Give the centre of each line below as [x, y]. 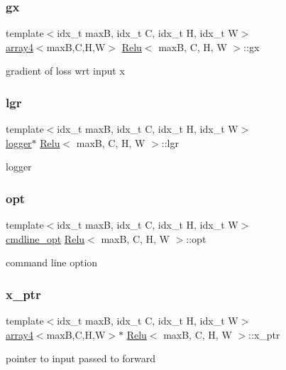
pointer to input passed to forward [81, 358]
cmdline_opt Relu [45, 238]
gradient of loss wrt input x [65, 71]
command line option [52, 262]
